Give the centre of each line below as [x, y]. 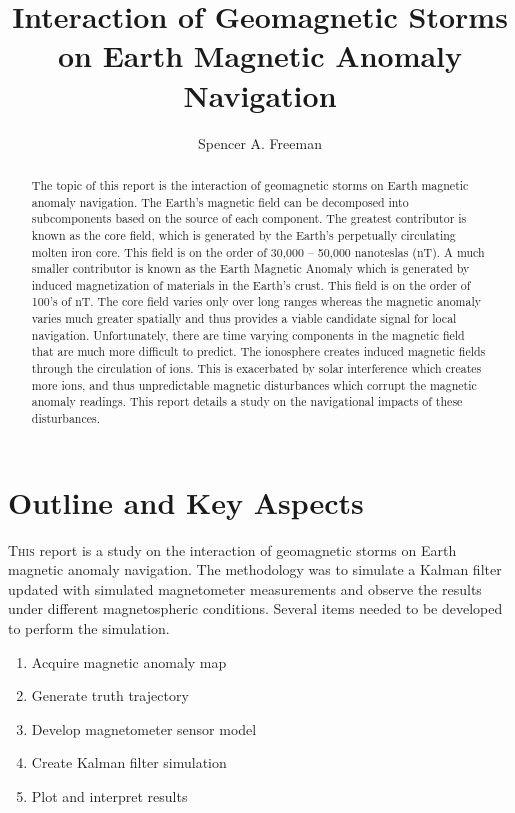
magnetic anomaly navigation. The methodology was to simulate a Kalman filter [255, 569]
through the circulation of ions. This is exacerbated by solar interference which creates [256, 368]
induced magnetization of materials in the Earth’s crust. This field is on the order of [251, 284]
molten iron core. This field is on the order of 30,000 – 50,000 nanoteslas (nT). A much [258, 251]
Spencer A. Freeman [260, 142]
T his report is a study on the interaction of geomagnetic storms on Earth [232, 549]
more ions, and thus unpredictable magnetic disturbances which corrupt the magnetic [254, 384]
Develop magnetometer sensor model [144, 728]
